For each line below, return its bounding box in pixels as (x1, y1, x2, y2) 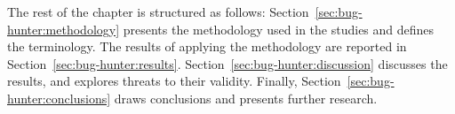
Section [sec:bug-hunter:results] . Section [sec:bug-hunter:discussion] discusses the (7, 54, 448, 72)
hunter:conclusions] (7, 88, 111, 107)
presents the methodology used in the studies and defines (123, 19, 435, 38)
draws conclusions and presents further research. (114, 88, 378, 107)
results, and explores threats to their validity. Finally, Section (7, 72, 341, 90)
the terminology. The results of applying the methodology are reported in (7, 37, 407, 56)
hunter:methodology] (7, 19, 120, 38)
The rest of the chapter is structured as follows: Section (7, 3, 309, 20)
